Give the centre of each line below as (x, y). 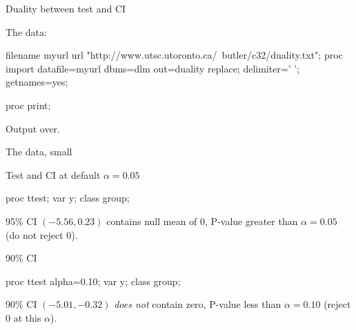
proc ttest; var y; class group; (68, 198)
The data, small (39, 152)
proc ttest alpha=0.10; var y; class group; (93, 281)
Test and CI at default (53, 174)
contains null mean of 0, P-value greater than (202, 221)
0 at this (23, 317)
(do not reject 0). (42, 234)
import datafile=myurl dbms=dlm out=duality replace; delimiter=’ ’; (153, 68)
